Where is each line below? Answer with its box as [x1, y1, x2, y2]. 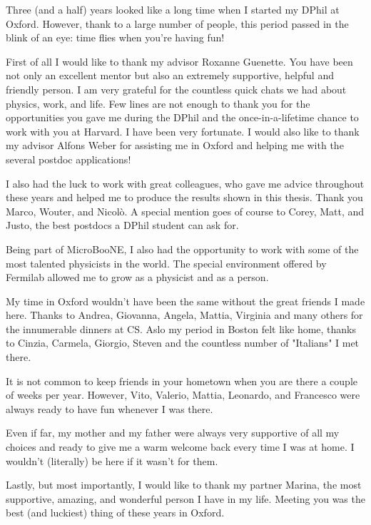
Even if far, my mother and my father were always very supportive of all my [6, 425, 340, 440]
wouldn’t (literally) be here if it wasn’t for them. [6, 453, 218, 468]
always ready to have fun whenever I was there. [6, 401, 213, 416]
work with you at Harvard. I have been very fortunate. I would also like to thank [6, 123, 360, 138]
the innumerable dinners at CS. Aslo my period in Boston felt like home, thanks [6, 321, 357, 336]
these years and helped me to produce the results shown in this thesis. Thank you [6, 190, 363, 205]
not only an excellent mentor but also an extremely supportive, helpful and [6, 68, 334, 83]
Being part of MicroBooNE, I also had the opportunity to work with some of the [6, 241, 359, 256]
